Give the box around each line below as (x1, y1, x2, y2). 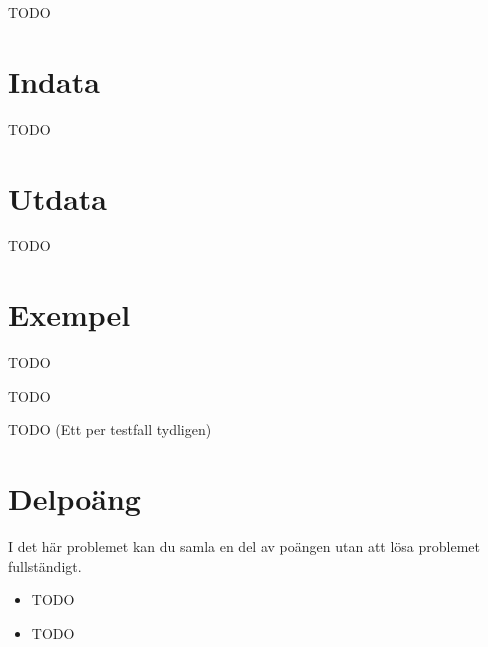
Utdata (8, 177, 108, 218)
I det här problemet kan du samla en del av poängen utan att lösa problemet (8, 536, 480, 557)
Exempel (8, 294, 131, 335)
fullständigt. (8, 555, 82, 576)
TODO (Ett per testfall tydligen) (8, 419, 212, 440)
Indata (8, 60, 100, 101)
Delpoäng (8, 478, 141, 519)
